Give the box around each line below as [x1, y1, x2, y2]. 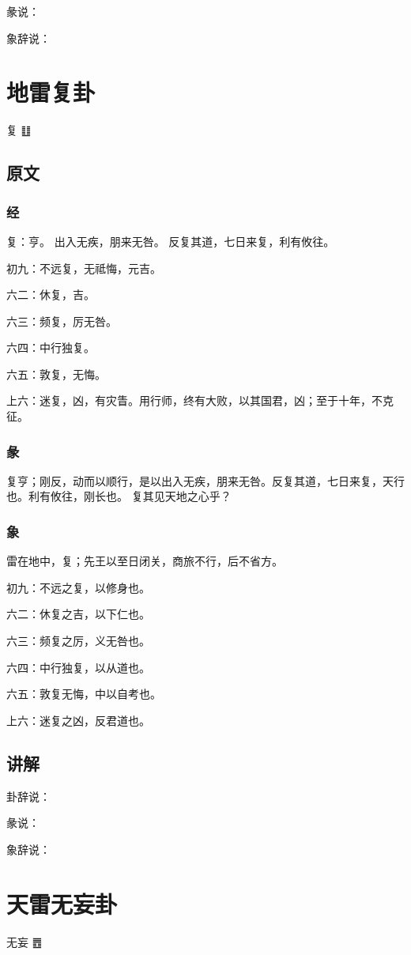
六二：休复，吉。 [6, 286, 95, 303]
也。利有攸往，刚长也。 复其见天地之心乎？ [6, 488, 232, 504]
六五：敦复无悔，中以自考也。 [6, 685, 161, 702]
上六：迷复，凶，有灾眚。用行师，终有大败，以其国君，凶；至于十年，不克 [6, 392, 394, 409]
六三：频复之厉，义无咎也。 [6, 632, 150, 649]
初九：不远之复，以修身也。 [6, 579, 150, 595]
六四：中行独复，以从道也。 [6, 659, 150, 675]
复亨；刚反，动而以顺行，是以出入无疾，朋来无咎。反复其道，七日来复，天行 [6, 472, 405, 489]
